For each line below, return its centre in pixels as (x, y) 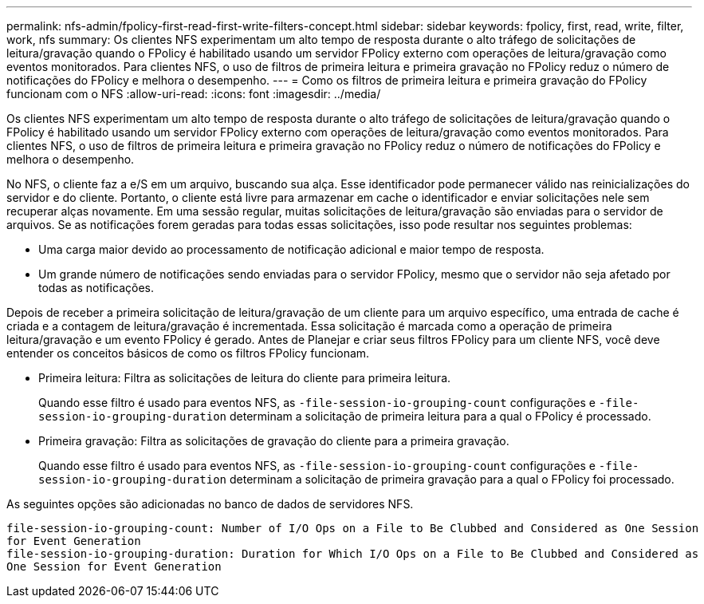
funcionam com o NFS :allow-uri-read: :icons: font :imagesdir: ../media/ (194, 94)
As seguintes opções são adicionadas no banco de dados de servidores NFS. (210, 504)
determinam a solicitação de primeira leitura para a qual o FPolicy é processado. (440, 416)
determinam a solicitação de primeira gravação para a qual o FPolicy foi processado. (452, 479)
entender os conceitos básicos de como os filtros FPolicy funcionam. (188, 353)
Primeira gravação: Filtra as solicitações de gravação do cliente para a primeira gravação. (274, 441)
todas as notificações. (96, 288)
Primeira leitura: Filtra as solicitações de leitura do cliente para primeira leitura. (245, 378)
